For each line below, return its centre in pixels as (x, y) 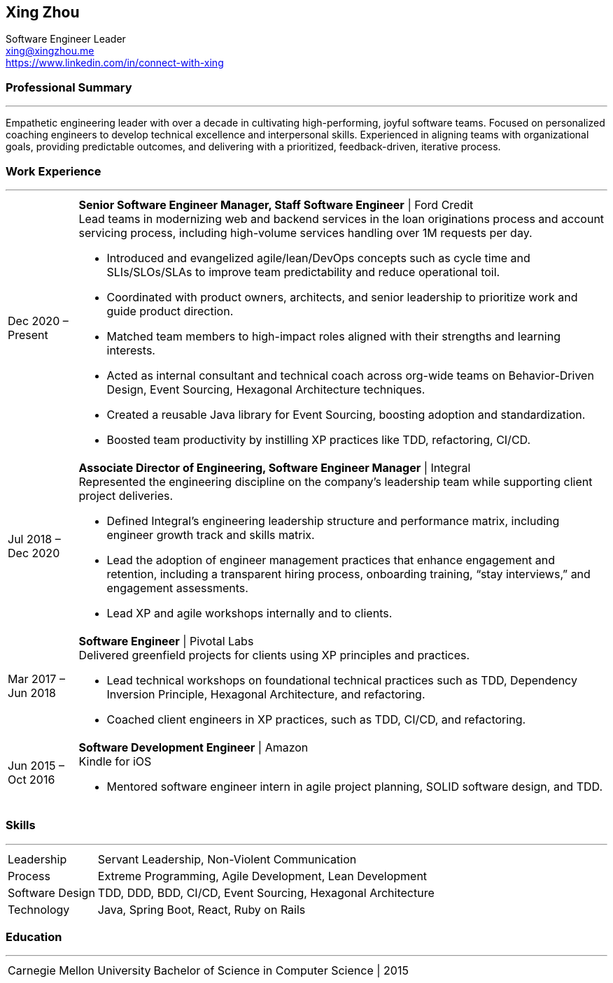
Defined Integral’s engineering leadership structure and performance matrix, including (333, 521)
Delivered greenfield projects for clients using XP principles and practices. (274, 655)
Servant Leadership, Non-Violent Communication (227, 859)
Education (34, 937)
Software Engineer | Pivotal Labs (166, 641)
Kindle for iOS (115, 761)
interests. (131, 350)
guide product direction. (170, 311)
